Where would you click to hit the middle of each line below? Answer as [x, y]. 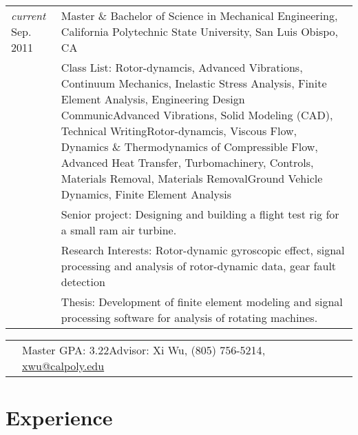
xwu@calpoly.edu [63, 366]
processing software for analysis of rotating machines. [189, 317]
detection [83, 282]
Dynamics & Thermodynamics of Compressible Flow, [189, 146]
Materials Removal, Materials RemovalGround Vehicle [192, 178]
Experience [59, 417]
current [29, 16]
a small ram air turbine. [119, 230]
